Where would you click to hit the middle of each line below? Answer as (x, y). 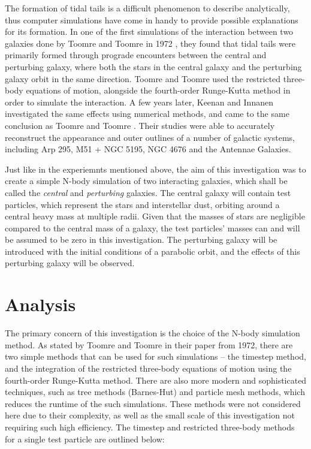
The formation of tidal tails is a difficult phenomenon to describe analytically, (147, 8)
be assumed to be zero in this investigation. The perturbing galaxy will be (141, 239)
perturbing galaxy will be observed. (70, 263)
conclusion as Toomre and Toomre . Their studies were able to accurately (140, 125)
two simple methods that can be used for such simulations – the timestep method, (155, 356)
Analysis (40, 304)
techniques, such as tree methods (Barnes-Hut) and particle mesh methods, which (155, 392)
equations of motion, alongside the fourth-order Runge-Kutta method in (158, 90)
